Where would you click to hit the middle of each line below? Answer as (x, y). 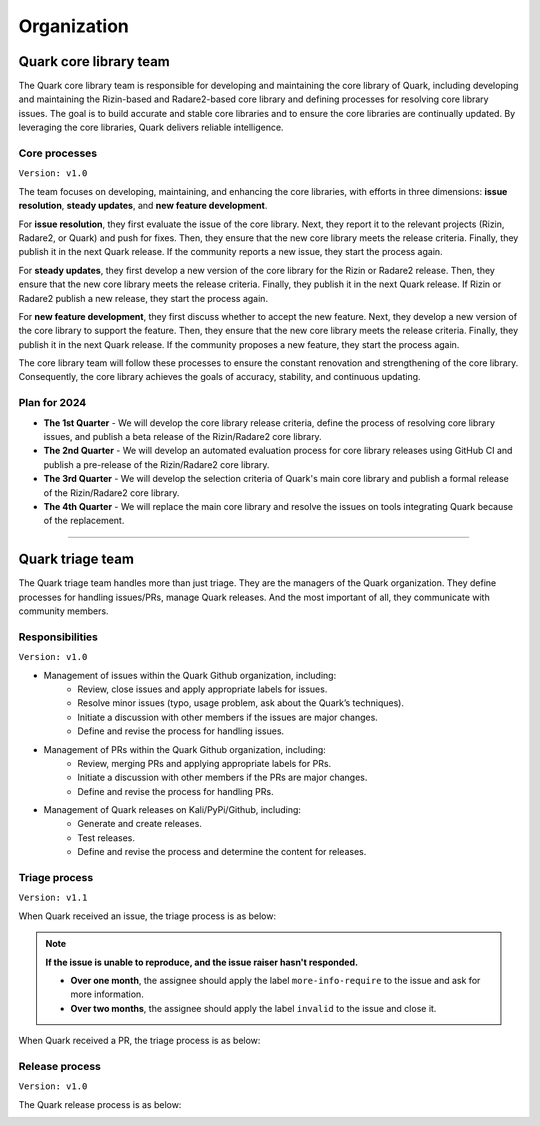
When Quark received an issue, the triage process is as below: (147, 916)
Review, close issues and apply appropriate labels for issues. (202, 689)
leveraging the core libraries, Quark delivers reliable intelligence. (151, 127)
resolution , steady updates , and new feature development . (143, 206)
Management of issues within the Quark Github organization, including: (190, 675)
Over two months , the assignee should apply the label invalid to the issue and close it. (253, 1008)
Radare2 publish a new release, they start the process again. (143, 298)
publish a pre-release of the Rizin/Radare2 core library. (156, 464)
